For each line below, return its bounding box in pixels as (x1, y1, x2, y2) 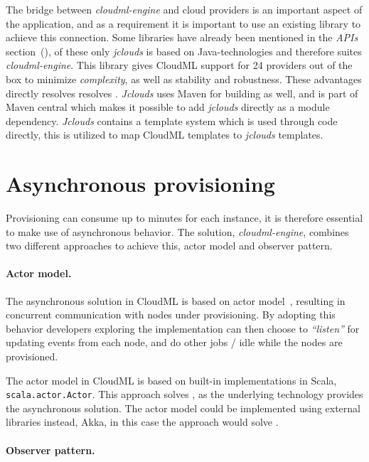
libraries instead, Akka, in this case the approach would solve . (6, 414, 279, 429)
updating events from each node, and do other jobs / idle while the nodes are (6, 335, 343, 350)
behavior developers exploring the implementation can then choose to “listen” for (6, 321, 360, 335)
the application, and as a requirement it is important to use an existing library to (6, 16, 361, 31)
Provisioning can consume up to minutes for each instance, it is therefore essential (6, 210, 363, 225)
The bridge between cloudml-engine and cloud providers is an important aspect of (6, 2, 363, 16)
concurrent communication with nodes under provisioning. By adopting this (6, 307, 336, 322)
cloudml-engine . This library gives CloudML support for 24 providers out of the (6, 58, 353, 72)
